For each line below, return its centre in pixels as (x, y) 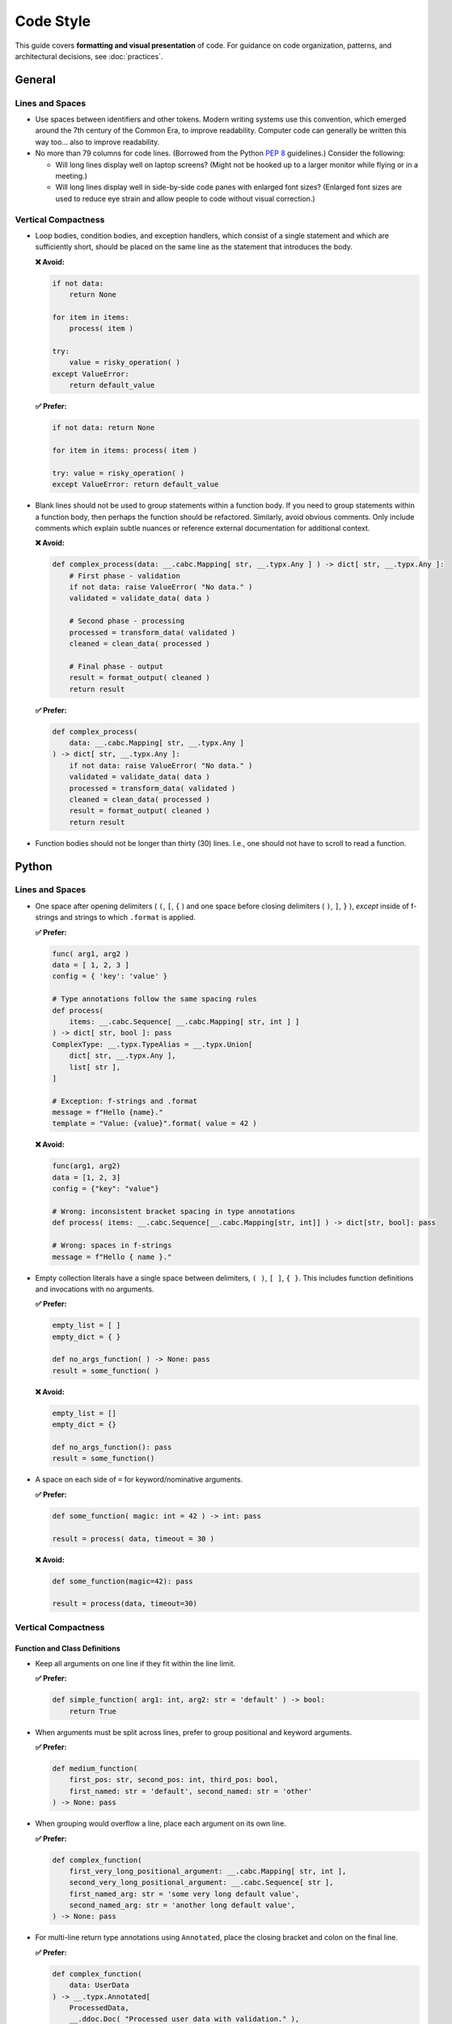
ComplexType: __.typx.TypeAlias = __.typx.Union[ (152, 1044)
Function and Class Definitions (68, 1648)
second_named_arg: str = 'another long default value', (182, 1905)
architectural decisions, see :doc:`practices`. (89, 56)
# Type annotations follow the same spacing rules (155, 999)
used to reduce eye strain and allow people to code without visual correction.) (185, 198)
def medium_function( (95, 1768)
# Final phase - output (116, 666)
